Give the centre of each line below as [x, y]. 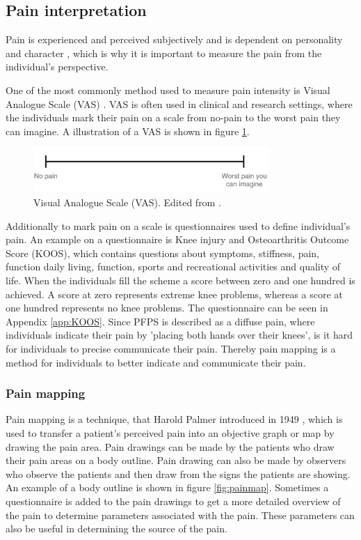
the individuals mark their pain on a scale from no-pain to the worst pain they [173, 117]
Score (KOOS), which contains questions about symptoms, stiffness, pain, [162, 253]
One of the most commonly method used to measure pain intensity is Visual [168, 90]
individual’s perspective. [57, 67]
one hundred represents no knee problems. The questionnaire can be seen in [167, 308]
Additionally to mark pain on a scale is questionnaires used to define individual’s [178, 225]
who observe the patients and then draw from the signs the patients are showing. [178, 473]
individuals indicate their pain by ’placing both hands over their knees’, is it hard [179, 335]
